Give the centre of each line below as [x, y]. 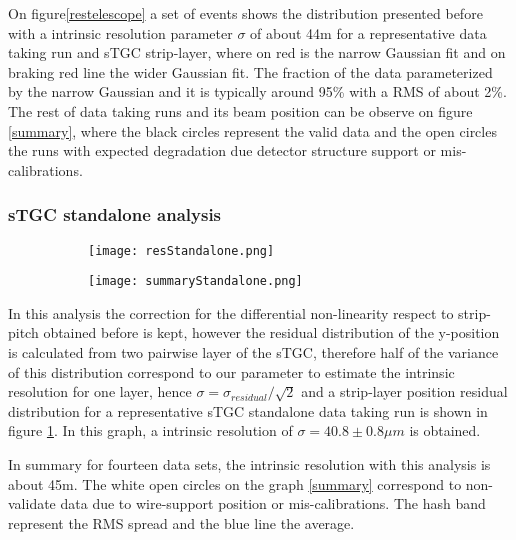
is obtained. [445, 430]
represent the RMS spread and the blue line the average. [181, 522]
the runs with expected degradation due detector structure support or [222, 150]
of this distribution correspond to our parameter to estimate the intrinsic [231, 371]
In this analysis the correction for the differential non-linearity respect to [231, 312]
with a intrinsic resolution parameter [120, 32]
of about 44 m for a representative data [368, 32]
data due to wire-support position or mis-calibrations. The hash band [273, 503]
